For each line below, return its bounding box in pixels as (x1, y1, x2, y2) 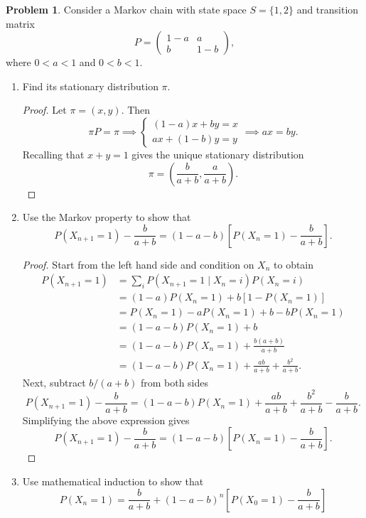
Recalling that (22, 146, 85, 161)
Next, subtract (22, 374, 86, 389)
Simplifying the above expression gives (22, 412, 190, 427)
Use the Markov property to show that (22, 210, 191, 225)
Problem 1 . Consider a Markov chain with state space (6, 2, 247, 16)
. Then (121, 102, 151, 117)
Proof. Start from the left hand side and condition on (22, 257, 254, 271)
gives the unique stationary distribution (131, 146, 304, 161)
